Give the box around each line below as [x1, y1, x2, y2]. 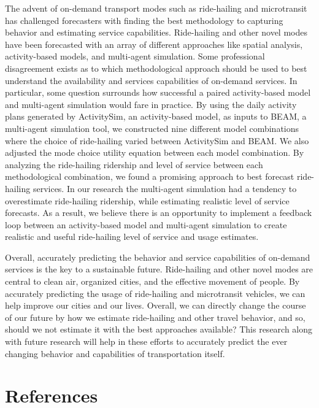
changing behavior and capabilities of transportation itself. [5, 347, 225, 360]
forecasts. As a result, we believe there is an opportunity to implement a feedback [5, 206, 312, 219]
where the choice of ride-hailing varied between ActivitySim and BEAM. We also [5, 134, 309, 147]
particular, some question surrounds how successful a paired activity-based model [5, 86, 311, 99]
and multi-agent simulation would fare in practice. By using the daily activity [5, 98, 297, 110]
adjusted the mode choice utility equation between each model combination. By [5, 146, 304, 159]
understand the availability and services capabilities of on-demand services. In [5, 74, 298, 87]
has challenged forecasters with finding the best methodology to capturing [5, 13, 283, 26]
